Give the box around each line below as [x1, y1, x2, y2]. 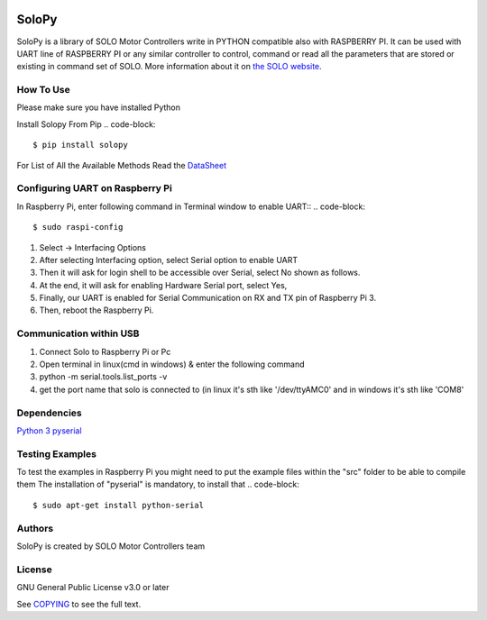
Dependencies [16, 406, 83, 419]
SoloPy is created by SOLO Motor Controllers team [16, 541, 206, 552]
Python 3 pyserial [16, 424, 82, 436]
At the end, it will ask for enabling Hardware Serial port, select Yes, [39, 279, 288, 290]
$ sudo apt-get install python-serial [32, 500, 205, 510]
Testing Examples [16, 447, 96, 460]
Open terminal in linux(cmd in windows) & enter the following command [39, 359, 305, 369]
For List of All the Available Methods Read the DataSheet [16, 160, 227, 170]
